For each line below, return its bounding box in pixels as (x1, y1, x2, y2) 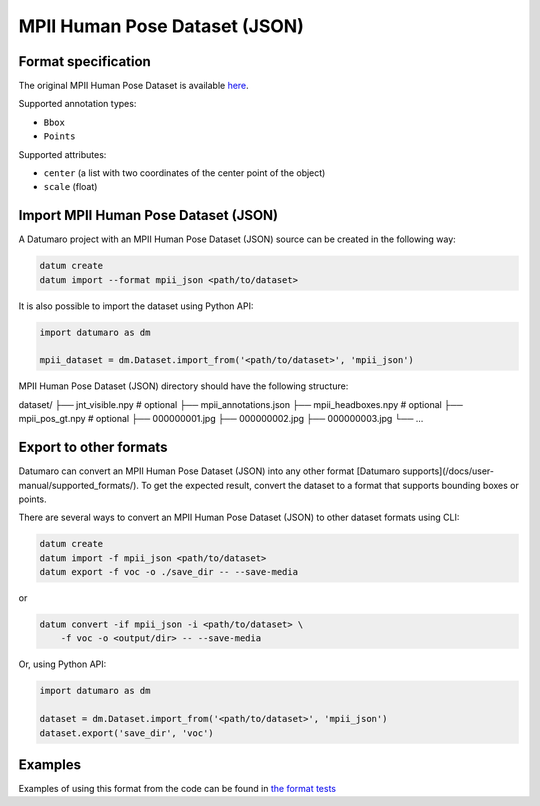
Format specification (18, 53, 152, 70)
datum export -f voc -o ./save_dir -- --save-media (39, 566, 299, 578)
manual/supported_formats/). (18, 479, 140, 491)
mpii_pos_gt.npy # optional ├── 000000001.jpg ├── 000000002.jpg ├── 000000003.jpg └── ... (18, 413, 424, 425)
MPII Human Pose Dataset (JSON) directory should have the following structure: (18, 380, 349, 392)
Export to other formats (18, 439, 168, 456)
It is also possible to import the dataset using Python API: (18, 300, 254, 312)
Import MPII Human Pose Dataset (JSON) (18, 207, 279, 224)
